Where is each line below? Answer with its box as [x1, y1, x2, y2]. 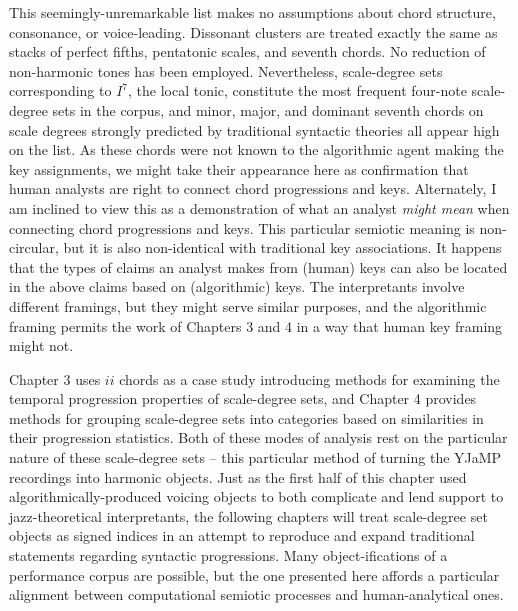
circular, [9, 237, 59, 258]
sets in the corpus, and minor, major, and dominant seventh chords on [52, 99, 484, 120]
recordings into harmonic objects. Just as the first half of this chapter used [9, 466, 467, 487]
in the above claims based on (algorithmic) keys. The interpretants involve [9, 276, 465, 297]
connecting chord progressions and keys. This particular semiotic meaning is [9, 217, 475, 238]
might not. [9, 335, 74, 356]
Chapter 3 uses [9, 368, 101, 389]
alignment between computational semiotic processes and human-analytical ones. [9, 584, 504, 605]
